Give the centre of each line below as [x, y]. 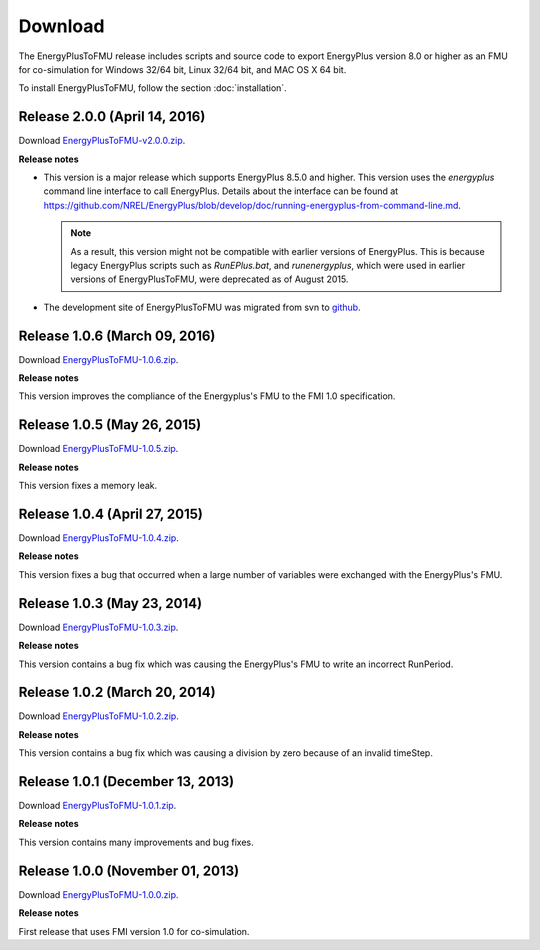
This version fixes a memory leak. [88, 486]
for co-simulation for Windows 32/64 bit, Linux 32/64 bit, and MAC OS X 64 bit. [182, 69]
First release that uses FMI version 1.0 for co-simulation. [134, 931]
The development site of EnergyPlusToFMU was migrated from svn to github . [202, 307]
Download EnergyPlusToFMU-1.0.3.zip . [98, 627]
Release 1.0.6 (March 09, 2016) [117, 335]
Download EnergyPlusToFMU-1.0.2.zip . [98, 716]
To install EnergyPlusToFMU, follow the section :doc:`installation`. [152, 88]
